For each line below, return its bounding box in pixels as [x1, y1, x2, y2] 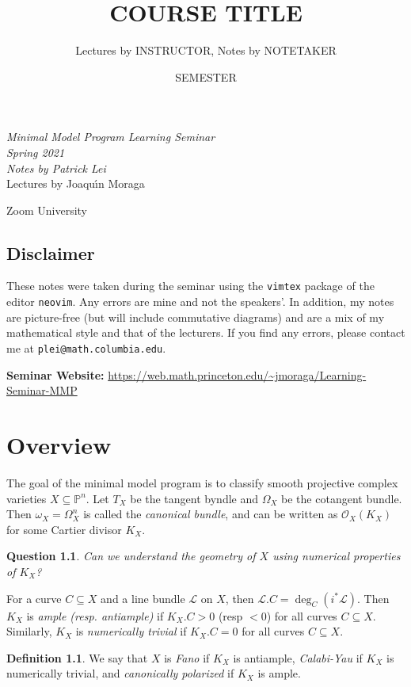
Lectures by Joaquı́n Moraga [6, 175, 145, 192]
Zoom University [6, 201, 88, 218]
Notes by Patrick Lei [6, 159, 106, 176]
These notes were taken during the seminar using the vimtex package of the [6, 277, 375, 294]
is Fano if [164, 649, 210, 666]
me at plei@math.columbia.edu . [6, 339, 166, 356]
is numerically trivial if [75, 623, 187, 639]
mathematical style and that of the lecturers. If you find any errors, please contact [6, 324, 405, 341]
